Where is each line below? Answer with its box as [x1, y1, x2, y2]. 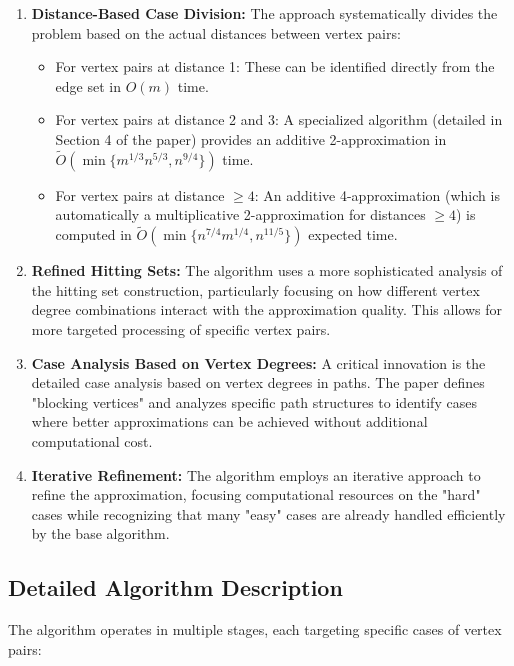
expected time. [308, 224, 398, 245]
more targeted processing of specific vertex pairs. [31, 318, 331, 339]
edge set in [55, 75, 121, 96]
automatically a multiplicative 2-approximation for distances [55, 204, 426, 225]
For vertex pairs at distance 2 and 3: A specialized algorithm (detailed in [55, 109, 503, 130]
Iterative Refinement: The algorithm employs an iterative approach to [31, 464, 481, 485]
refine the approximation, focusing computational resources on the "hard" [31, 484, 481, 505]
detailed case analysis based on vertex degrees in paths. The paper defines [31, 372, 485, 393]
